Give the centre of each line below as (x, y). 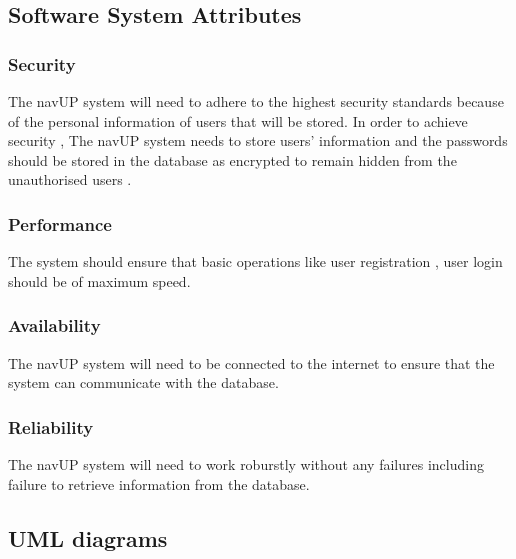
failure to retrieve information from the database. (159, 483)
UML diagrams (88, 537)
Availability (54, 325)
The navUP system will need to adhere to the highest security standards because (256, 101)
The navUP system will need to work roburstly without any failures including (246, 464)
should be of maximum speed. (99, 280)
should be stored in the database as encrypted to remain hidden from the (232, 159)
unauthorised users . (70, 179)
